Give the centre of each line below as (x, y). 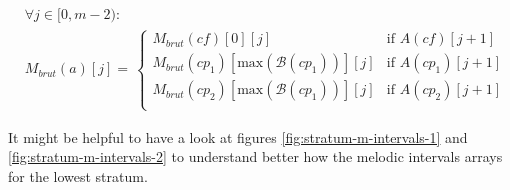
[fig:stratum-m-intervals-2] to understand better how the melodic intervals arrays (255, 156)
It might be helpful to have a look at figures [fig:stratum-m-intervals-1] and (238, 136)
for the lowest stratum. (78, 175)
